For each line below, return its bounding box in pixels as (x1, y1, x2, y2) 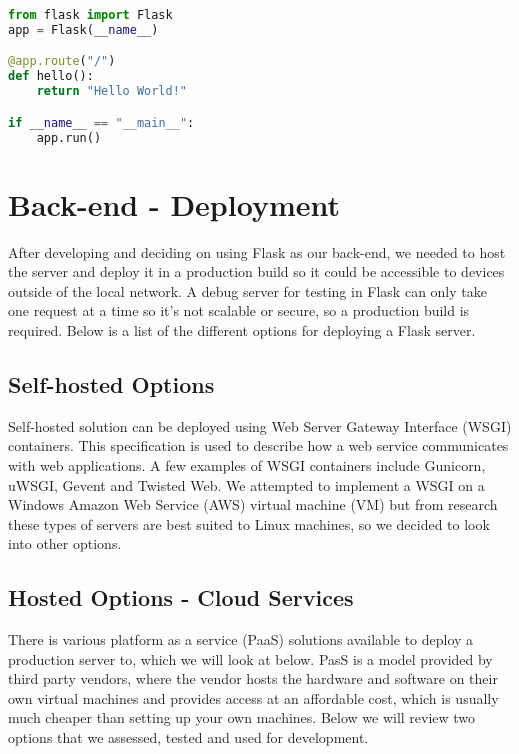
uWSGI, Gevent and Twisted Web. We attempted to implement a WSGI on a (8, 474, 485, 495)
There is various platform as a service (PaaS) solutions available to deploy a (8, 629, 474, 650)
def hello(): (8, 69, 94, 84)
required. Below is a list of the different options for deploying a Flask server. (8, 319, 476, 340)
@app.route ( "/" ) (8, 54, 116, 69)
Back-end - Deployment (8, 183, 340, 224)
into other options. (8, 533, 122, 554)
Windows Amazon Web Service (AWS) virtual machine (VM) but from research (8, 494, 498, 515)
